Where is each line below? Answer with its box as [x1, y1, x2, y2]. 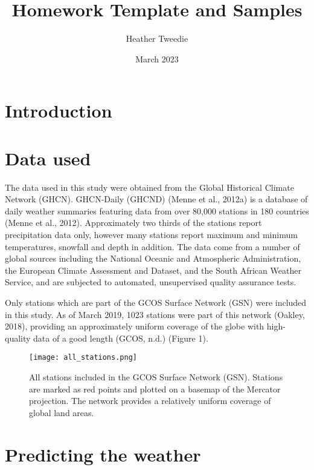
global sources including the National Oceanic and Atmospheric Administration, [5, 252, 301, 265]
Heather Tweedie [126, 32, 188, 45]
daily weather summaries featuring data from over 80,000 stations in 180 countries [5, 204, 309, 217]
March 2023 [135, 52, 179, 65]
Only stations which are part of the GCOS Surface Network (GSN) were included [5, 296, 307, 308]
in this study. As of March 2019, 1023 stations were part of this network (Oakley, [5, 308, 305, 320]
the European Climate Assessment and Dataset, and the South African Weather [5, 263, 301, 276]
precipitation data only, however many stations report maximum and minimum [5, 228, 298, 240]
